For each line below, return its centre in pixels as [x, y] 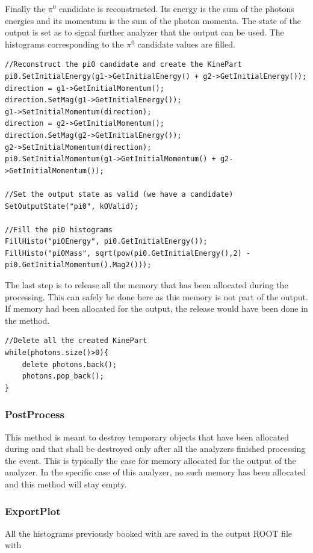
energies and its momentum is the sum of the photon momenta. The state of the [153, 20]
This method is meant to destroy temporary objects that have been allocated [147, 437]
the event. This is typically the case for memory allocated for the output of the [150, 460]
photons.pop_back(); [63, 376]
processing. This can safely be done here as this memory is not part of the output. [156, 296]
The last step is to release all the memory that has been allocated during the [147, 285]
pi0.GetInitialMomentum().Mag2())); [78, 265]
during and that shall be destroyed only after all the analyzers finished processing [155, 449]
